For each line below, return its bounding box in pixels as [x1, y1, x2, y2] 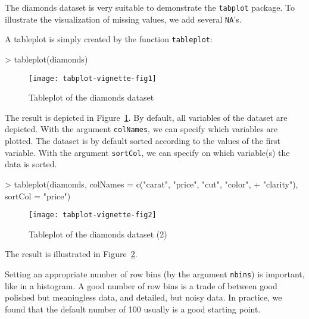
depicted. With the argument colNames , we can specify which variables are [5, 123, 278, 135]
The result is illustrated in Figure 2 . [5, 248, 138, 260]
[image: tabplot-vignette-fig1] [29, 74, 157, 83]
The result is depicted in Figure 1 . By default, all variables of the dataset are [5, 111, 288, 123]
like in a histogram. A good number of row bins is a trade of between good [5, 279, 277, 292]
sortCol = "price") [5, 189, 71, 202]
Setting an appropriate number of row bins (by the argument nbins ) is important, [5, 267, 305, 280]
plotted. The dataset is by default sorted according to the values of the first [5, 135, 280, 147]
